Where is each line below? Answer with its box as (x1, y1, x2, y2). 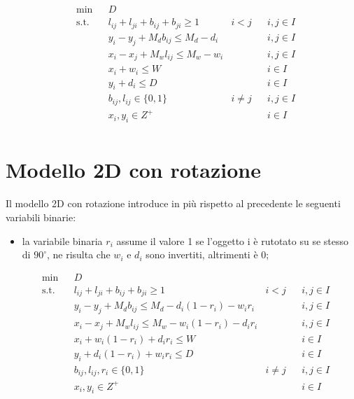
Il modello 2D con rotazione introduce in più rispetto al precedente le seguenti (6, 196, 341, 211)
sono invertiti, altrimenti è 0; (146, 247, 269, 262)
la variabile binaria (22, 233, 103, 248)
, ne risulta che (46, 247, 111, 262)
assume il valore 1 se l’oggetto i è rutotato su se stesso (116, 233, 349, 248)
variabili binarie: (6, 209, 76, 224)
